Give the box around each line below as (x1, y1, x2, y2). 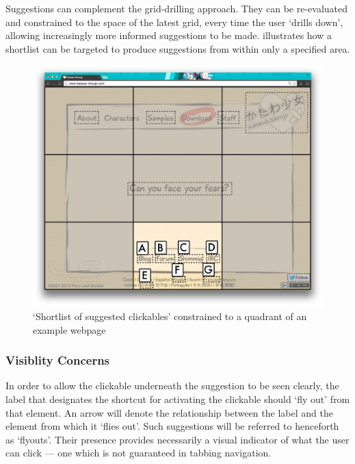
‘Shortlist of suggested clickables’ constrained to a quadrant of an (33, 308, 307, 323)
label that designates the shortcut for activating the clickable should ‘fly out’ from (5, 391, 350, 406)
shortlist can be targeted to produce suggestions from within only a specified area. (5, 41, 350, 56)
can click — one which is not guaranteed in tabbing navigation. (5, 445, 272, 460)
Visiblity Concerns (5, 352, 110, 369)
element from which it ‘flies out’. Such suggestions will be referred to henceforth (5, 419, 339, 433)
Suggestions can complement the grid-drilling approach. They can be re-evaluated (5, 1, 348, 15)
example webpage (33, 322, 106, 337)
